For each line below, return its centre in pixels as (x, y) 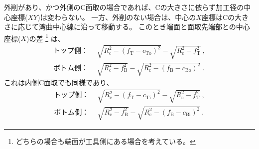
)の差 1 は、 (46, 37)
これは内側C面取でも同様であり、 (59, 82)
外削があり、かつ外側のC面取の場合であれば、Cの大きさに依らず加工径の (124, 7)
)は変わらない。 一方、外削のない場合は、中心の (117, 17)
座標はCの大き (225, 17)
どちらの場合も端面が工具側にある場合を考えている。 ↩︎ (106, 141)
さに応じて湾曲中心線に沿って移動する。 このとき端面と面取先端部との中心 (127, 27)
